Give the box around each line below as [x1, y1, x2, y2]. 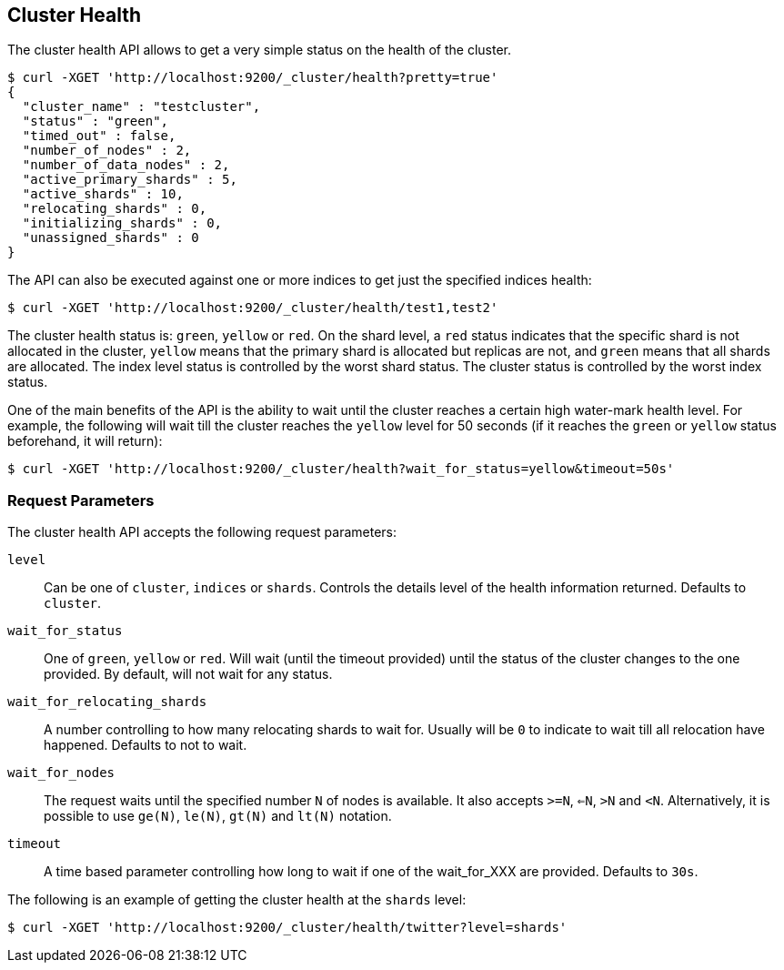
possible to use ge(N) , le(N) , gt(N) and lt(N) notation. [44, 808, 392, 824]
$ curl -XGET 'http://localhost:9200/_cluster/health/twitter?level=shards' [7, 920, 568, 935]
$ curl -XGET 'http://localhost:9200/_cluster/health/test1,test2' [7, 300, 498, 316]
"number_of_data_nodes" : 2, [22, 157, 230, 173]
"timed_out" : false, [22, 128, 176, 144]
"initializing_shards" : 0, [22, 216, 223, 231]
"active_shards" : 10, [22, 187, 184, 202]
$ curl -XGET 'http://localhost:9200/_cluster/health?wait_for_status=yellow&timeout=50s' [7, 461, 675, 477]
